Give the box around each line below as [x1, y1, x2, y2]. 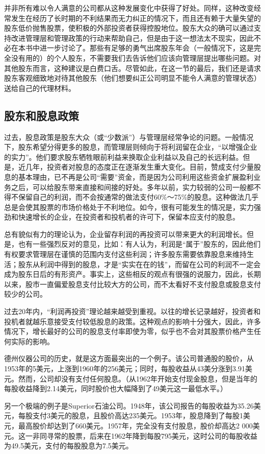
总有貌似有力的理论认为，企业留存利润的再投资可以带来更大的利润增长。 [4, 228, 247, 239]
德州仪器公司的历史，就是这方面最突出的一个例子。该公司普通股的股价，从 [4, 353, 254, 364]
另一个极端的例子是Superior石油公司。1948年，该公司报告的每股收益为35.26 [4, 400, 254, 411]
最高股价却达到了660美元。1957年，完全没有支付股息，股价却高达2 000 [18, 420, 253, 431]
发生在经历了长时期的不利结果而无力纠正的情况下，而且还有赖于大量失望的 [11, 12, 261, 23]
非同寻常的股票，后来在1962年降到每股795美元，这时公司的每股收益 [32, 430, 257, 441]
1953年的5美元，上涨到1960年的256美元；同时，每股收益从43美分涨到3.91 [4, 363, 245, 374]
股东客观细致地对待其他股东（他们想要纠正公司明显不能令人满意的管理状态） [4, 73, 261, 83]
